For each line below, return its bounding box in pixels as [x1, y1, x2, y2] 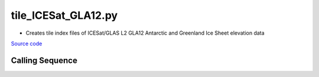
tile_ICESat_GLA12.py [11, 9, 118, 22]
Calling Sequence [11, 55, 78, 65]
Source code [11, 40, 43, 47]
